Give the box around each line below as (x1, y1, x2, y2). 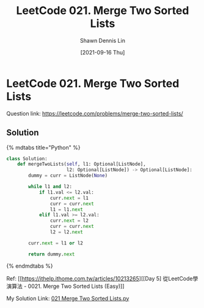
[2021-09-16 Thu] (80, 48, 125, 56)
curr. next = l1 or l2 (28, 240, 84, 246)
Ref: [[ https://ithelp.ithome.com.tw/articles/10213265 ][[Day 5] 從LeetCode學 (6, 274, 199, 282)
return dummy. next (28, 251, 75, 257)
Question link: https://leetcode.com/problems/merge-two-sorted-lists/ (6, 109, 183, 117)
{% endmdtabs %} (6, 262, 53, 269)
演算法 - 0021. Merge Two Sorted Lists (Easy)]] (6, 282, 125, 290)
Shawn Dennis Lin (80, 37, 125, 44)
